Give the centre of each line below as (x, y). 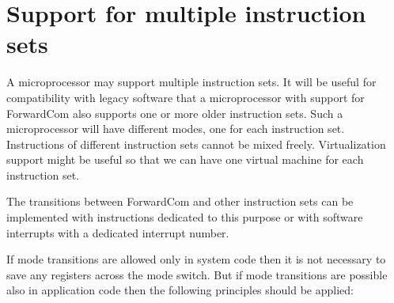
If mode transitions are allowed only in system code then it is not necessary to (196, 259)
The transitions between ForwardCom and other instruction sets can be (180, 201)
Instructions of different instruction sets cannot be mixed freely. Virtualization (196, 144)
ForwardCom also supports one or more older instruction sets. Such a (175, 113)
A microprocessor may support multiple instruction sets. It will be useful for (191, 82)
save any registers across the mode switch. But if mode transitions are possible (197, 274)
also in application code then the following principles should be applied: (180, 290)
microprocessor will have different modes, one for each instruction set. (176, 129)
